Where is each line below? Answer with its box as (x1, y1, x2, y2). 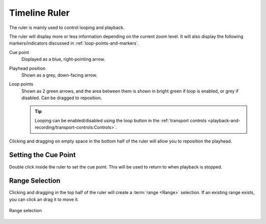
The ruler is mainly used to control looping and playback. (9, 25, 125, 30)
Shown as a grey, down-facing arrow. (21, 72, 98, 78)
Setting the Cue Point (9, 151, 76, 159)
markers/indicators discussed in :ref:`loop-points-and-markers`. (9, 40, 139, 46)
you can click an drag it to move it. (9, 196, 79, 202)
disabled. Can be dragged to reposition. (21, 95, 102, 101)
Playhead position (9, 65, 46, 71)
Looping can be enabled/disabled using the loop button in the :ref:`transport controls (34, 117, 207, 123)
